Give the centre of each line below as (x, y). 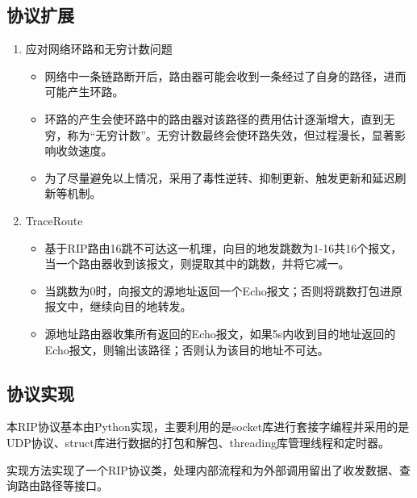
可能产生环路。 (84, 92)
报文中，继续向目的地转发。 (118, 306)
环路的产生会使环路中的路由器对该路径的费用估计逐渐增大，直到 (214, 118)
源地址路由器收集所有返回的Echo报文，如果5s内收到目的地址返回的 (220, 333)
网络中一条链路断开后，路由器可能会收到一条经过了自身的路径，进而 (225, 75)
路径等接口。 (74, 485)
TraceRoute (54, 220)
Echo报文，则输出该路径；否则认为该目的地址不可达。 (187, 349)
